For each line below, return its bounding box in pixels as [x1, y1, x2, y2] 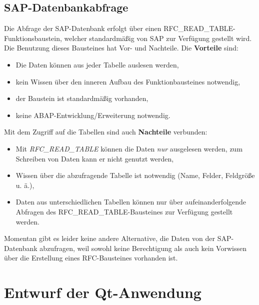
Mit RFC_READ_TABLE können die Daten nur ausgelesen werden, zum [15, 143, 243, 153]
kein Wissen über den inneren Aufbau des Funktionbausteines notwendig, [15, 76, 240, 86]
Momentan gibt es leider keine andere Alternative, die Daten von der [4, 233, 215, 243]
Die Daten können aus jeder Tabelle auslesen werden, [15, 59, 179, 69]
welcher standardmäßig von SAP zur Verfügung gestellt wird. [64, 32, 252, 43]
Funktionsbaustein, [4, 32, 62, 43]
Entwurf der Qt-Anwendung [4, 282, 201, 302]
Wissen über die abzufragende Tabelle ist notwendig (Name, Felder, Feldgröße [15, 170, 255, 180]
